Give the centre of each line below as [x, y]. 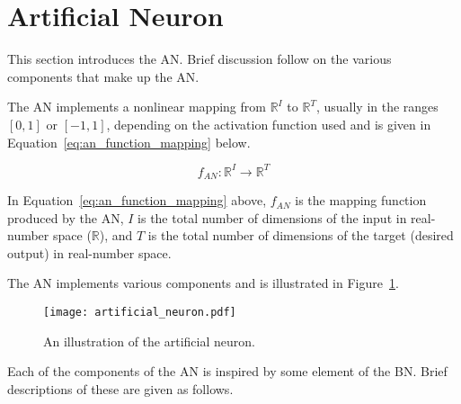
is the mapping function [361, 200]
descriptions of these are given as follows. [120, 388]
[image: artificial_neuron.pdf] [140, 313]
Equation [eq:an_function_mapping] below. [129, 142]
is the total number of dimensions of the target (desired [301, 235]
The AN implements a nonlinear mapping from [137, 107]
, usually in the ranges [377, 107]
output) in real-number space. [89, 252]
